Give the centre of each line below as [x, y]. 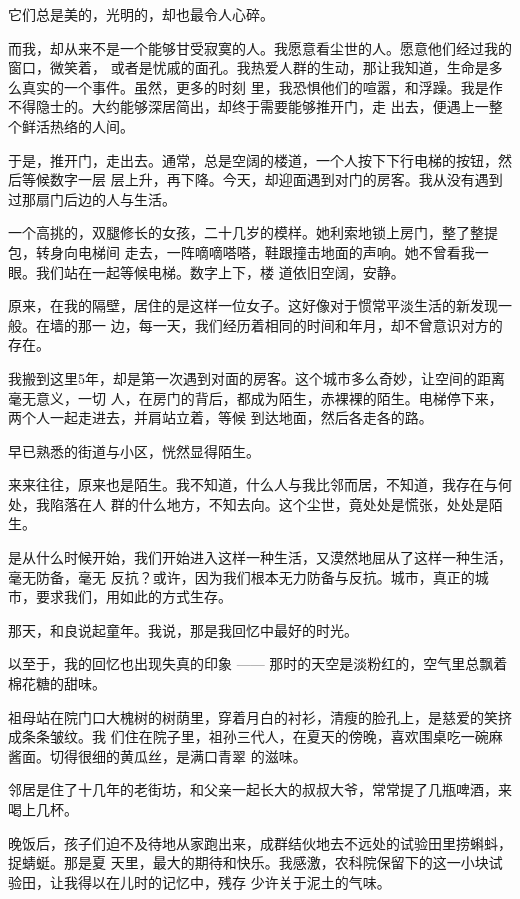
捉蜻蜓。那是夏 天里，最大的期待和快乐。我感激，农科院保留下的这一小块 [248, 862]
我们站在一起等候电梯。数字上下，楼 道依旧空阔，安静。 [220, 271]
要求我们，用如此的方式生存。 [133, 596]
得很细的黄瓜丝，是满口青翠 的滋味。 [185, 755]
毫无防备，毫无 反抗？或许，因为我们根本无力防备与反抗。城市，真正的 [241, 576]
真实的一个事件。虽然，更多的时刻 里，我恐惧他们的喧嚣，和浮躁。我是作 [262, 86]
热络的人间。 [91, 125]
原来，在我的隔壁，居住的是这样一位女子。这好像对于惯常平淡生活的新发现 [253, 305]
